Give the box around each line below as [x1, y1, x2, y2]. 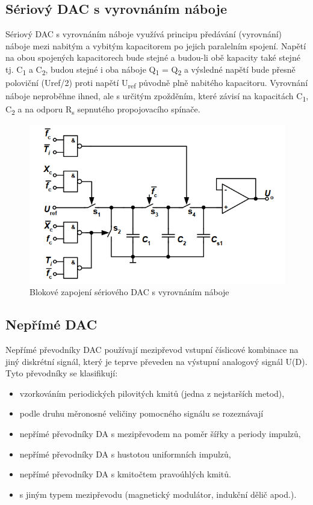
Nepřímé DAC [5, 315, 98, 334]
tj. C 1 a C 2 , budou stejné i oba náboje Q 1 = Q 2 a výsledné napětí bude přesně [5, 63, 296, 77]
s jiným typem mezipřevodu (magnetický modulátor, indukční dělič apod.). [19, 488, 297, 500]
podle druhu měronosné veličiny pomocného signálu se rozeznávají [19, 407, 264, 420]
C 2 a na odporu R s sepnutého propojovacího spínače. [5, 103, 200, 117]
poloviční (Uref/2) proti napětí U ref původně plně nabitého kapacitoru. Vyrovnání [5, 76, 308, 90]
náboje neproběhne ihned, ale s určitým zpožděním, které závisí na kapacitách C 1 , [5, 90, 309, 104]
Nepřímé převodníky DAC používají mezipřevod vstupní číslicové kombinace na [5, 343, 299, 356]
